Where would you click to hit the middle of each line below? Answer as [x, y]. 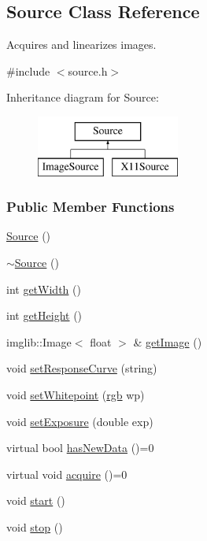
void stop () [35, 526]
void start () [36, 500]
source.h [88, 70]
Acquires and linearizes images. [81, 44]
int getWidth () [44, 289]
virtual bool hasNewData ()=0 [80, 448]
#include [28, 70]
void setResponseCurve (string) [82, 368]
